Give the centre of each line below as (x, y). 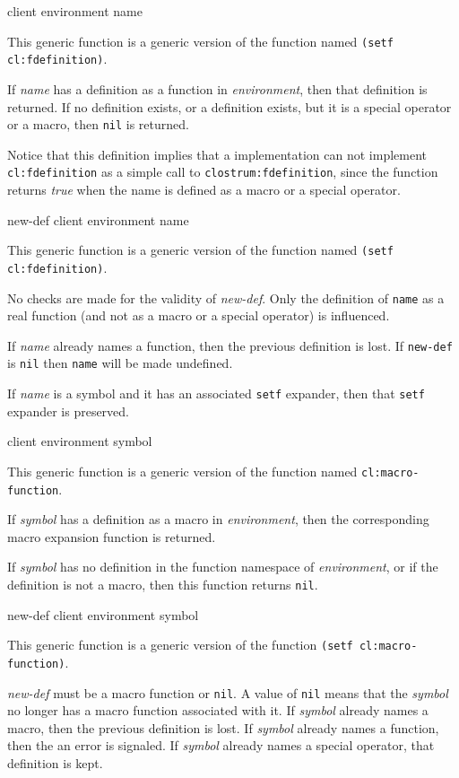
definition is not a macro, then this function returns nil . (163, 584)
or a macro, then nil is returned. (98, 124)
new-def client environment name (98, 219)
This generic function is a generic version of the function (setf (180, 645)
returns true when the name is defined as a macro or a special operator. (204, 189)
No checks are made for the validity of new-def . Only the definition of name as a (226, 297)
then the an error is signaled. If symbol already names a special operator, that (221, 745)
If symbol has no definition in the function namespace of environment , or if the (223, 567)
